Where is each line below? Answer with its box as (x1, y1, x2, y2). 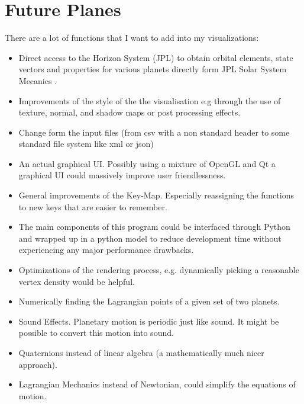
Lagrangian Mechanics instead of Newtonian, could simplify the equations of (18, 378, 296, 390)
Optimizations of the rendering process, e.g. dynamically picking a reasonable (18, 264, 299, 276)
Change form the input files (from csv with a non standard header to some (18, 126, 290, 138)
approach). (18, 358, 57, 370)
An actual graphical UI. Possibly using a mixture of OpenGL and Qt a (18, 157, 276, 169)
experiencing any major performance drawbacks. (18, 243, 194, 256)
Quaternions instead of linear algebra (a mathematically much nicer (18, 347, 264, 358)
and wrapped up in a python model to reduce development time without (18, 232, 282, 244)
